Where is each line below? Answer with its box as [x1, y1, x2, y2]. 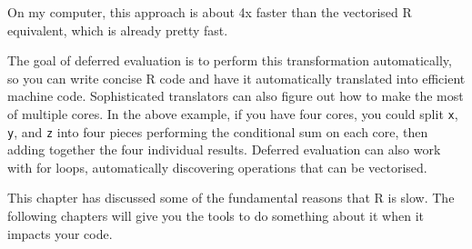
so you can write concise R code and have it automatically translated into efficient [7, 68, 466, 87]
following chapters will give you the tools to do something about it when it [7, 206, 424, 225]
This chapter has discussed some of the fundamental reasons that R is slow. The [7, 188, 455, 207]
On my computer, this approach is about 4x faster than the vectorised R [7, 3, 412, 21]
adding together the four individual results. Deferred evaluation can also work [7, 140, 441, 159]
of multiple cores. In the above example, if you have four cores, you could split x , [7, 104, 458, 123]
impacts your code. [7, 224, 113, 243]
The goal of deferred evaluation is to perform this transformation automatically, [7, 51, 452, 70]
